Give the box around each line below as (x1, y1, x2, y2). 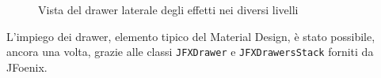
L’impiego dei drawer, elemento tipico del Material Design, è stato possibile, (6, 28, 375, 44)
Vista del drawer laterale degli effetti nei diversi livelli (38, 2, 299, 17)
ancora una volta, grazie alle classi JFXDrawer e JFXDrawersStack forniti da (6, 43, 374, 60)
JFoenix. (6, 58, 48, 75)
